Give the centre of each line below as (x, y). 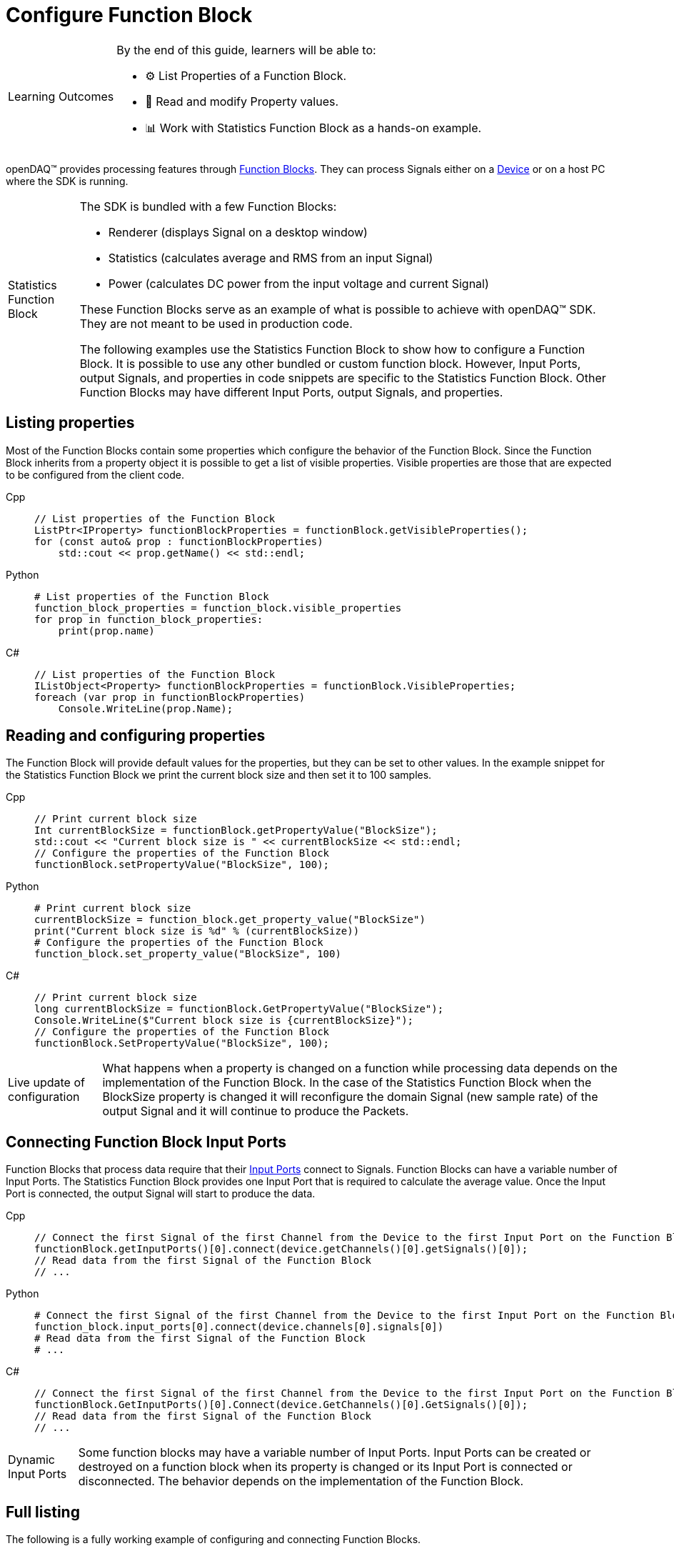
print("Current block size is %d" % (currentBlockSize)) (197, 931)
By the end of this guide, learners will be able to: (246, 50)
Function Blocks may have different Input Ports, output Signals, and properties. (291, 392)
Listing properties (70, 423)
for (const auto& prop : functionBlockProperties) (179, 541)
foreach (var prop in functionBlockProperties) (170, 697)
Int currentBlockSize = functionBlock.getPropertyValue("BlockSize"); (236, 831)
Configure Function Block (129, 15)
